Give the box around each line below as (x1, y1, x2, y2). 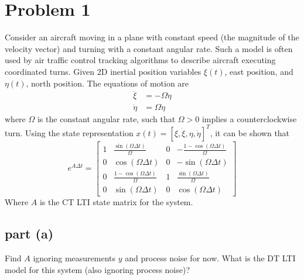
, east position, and (224, 65, 293, 77)
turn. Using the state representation (5, 126, 134, 139)
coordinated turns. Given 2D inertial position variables (5, 65, 201, 77)
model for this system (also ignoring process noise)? (5, 263, 190, 275)
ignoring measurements (33, 252, 116, 264)
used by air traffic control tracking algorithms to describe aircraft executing (5, 54, 276, 66)
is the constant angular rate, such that (37, 112, 176, 125)
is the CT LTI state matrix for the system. (39, 196, 193, 208)
